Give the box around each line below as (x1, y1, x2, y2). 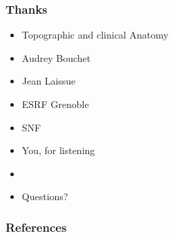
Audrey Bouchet (21, 50, 91, 65)
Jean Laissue (21, 74, 76, 88)
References (6, 218, 67, 235)
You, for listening (21, 143, 95, 158)
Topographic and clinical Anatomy (21, 28, 168, 42)
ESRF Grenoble (21, 97, 89, 111)
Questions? (21, 189, 68, 204)
